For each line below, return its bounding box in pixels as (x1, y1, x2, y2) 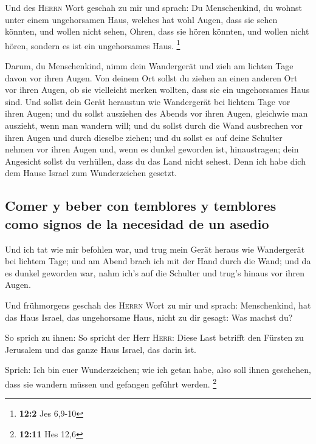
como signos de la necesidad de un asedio (5, 214, 269, 233)
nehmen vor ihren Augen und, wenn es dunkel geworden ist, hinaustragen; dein (5, 143, 299, 155)
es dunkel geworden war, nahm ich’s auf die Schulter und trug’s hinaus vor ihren (5, 266, 304, 279)
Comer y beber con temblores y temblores (5, 196, 276, 215)
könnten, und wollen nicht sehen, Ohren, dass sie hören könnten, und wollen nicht (5, 25, 309, 38)
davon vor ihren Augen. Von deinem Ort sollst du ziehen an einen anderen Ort (5, 71, 298, 84)
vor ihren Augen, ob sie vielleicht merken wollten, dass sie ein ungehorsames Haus (5, 83, 310, 96)
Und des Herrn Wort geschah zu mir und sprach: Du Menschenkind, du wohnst (5, 1, 303, 13)
